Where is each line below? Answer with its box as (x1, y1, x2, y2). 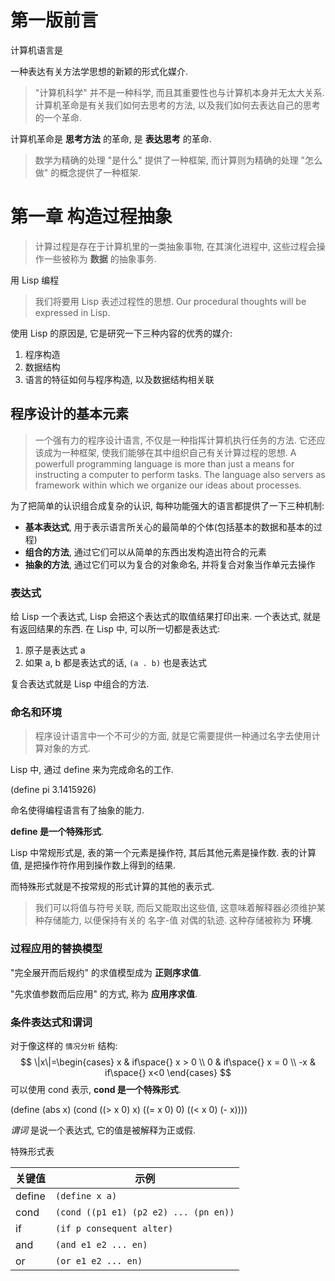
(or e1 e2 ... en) (55, 1255, 143, 1266)
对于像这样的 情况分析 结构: (10, 1039, 118, 1051)
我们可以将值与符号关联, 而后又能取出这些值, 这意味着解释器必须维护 (34, 902, 317, 914)
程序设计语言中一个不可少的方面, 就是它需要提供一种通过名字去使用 (34, 730, 312, 742)
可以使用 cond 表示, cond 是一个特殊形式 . (10, 1083, 182, 1095)
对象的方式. (43, 742, 91, 755)
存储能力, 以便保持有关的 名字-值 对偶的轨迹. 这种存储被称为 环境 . (43, 914, 314, 926)
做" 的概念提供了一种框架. (34, 166, 142, 178)
